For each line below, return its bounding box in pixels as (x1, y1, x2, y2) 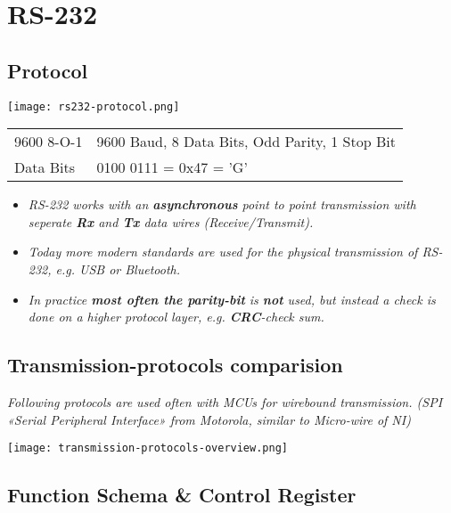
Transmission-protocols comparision (7, 351, 343, 379)
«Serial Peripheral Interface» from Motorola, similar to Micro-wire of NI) (7, 410, 411, 428)
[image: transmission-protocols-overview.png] (7, 442, 288, 455)
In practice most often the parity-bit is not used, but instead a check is (28, 289, 436, 308)
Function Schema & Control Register (7, 481, 357, 509)
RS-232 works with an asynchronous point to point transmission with (28, 195, 416, 214)
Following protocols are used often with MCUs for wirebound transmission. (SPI (7, 393, 443, 411)
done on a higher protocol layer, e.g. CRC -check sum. (28, 307, 324, 326)
